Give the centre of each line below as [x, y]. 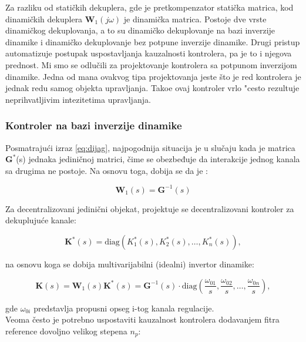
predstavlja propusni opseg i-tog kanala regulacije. [124, 308]
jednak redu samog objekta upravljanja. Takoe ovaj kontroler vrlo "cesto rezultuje [152, 88]
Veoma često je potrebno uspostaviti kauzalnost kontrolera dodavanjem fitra [142, 319]
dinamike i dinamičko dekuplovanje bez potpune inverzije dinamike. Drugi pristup [153, 41]
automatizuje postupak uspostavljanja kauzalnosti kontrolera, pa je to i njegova [149, 53]
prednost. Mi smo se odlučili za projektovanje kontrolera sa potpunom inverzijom [151, 64]
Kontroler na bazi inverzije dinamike [94, 125]
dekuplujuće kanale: [41, 220]
